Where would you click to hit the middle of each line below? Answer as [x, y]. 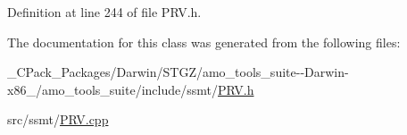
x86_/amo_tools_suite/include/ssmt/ [112, 89]
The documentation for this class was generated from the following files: [204, 42]
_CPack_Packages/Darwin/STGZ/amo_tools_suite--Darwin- [178, 72]
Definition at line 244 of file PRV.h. [104, 12]
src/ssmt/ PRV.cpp [58, 119]
